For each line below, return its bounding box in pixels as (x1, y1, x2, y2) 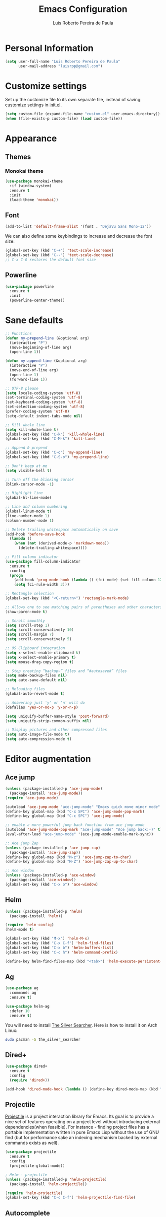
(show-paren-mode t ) (5, 609, 48, 614)
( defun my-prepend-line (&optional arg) (5, 336, 90, 340)
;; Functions (5, 331, 32, 336)
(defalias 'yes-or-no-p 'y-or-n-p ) (5, 705, 79, 710)
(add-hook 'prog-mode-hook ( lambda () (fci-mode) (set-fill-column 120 (14, 577, 165, 583)
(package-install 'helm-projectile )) (9, 1181, 87, 1187)
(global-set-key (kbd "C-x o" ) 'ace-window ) (5, 882, 98, 887)
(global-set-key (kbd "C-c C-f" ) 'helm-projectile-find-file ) (5, 1195, 136, 1200)
